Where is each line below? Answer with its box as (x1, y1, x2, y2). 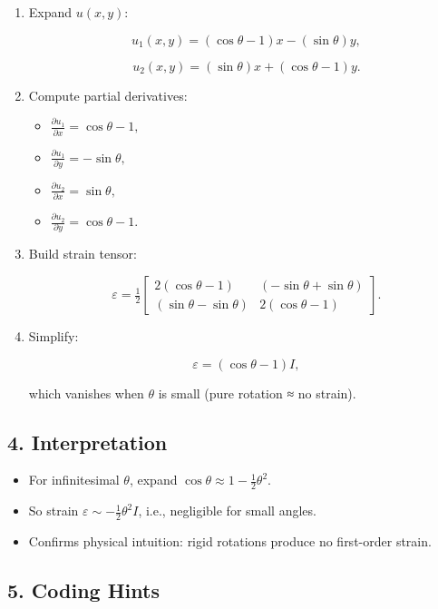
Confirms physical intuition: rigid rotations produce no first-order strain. (28, 532, 432, 551)
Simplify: (28, 327, 79, 346)
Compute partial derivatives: (28, 85, 188, 104)
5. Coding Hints (7, 576, 160, 604)
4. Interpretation (7, 427, 168, 456)
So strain (28, 501, 79, 520)
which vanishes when (28, 383, 144, 402)
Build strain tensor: (28, 244, 137, 263)
